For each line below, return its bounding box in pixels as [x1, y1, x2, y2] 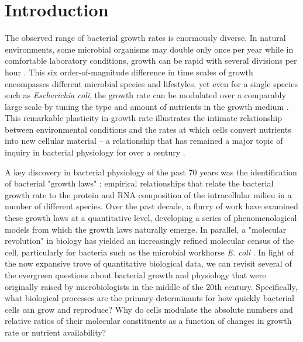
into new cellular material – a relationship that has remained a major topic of [5, 134, 283, 147]
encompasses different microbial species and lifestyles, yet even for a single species [5, 77, 298, 89]
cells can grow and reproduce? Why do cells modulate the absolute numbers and [5, 303, 293, 315]
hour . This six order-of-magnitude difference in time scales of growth [5, 65, 253, 78]
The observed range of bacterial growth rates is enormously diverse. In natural [5, 32, 286, 44]
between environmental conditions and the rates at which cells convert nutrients [5, 123, 291, 135]
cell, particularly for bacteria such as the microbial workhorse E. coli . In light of [5, 246, 294, 258]
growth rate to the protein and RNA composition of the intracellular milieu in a [5, 188, 292, 201]
